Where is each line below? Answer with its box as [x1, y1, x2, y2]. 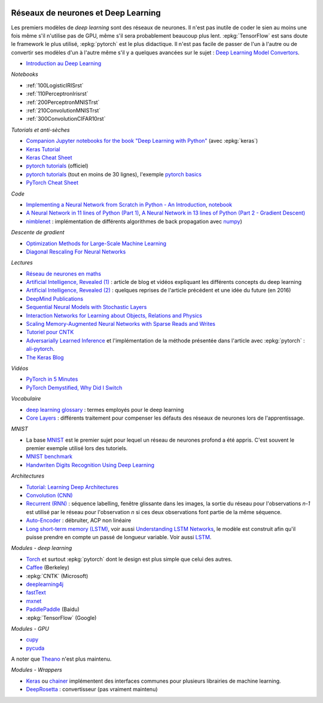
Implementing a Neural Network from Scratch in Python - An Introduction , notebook [26, 201, 233, 208]
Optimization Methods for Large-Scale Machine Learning [26, 240, 167, 247]
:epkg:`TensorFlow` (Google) [26, 614, 97, 621]
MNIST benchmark [26, 453, 73, 460]
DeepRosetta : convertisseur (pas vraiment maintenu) [26, 686, 158, 693]
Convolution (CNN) [26, 492, 73, 499]
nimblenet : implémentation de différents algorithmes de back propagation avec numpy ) [26, 218, 242, 225]
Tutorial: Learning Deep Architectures [26, 483, 119, 490]
